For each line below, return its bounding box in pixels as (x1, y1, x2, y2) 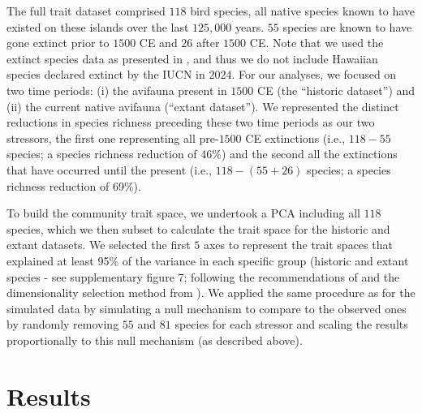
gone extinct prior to (6, 34, 110, 51)
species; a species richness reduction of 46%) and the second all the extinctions (6, 145, 398, 162)
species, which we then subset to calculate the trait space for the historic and (6, 220, 390, 237)
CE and (139, 34, 178, 51)
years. (235, 18, 265, 35)
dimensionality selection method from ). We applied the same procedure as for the (6, 284, 416, 301)
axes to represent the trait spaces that (203, 236, 393, 253)
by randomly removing (6, 316, 119, 333)
